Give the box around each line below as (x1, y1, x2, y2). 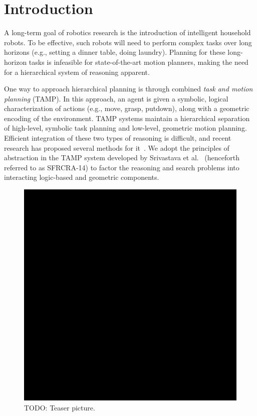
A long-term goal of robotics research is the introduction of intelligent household (4, 27, 251, 38)
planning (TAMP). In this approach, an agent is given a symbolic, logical (4, 93, 228, 103)
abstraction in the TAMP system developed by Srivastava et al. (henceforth (4, 152, 240, 163)
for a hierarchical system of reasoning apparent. (4, 66, 150, 77)
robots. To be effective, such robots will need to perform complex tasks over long (4, 37, 252, 47)
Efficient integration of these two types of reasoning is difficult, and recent (4, 133, 231, 143)
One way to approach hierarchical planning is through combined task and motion (4, 83, 253, 94)
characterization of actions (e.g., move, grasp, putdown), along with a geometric (4, 103, 249, 114)
